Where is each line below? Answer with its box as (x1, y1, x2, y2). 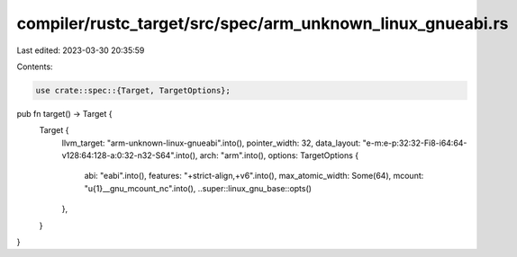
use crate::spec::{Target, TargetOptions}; (35, 85, 231, 95)
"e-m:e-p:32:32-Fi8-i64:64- (362, 137, 467, 148)
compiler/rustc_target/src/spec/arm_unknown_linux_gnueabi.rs (16, 13, 509, 33)
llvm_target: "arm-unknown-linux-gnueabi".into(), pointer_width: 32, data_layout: (61, 137, 361, 148)
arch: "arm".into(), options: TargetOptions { (199, 150, 359, 161)
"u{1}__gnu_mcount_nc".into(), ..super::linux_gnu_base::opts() (84, 182, 313, 193)
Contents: (16, 61, 53, 72)
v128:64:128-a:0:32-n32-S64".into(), (61, 150, 198, 161)
